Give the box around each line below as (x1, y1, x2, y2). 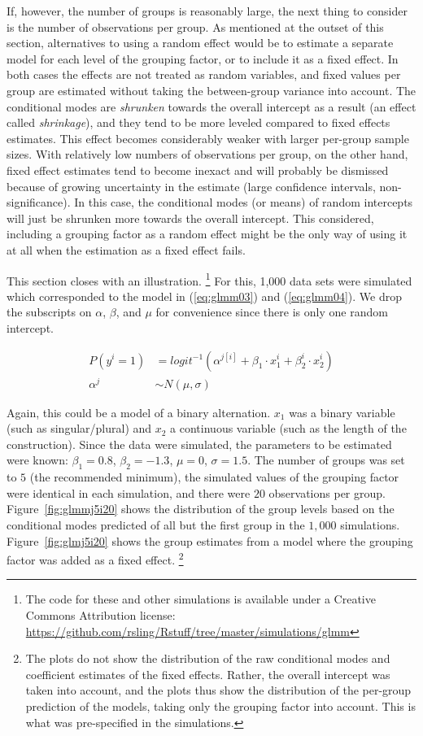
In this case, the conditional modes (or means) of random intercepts (74, 194, 413, 211)
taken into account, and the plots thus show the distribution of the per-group (25, 682, 412, 699)
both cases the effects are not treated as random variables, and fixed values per (7, 66, 401, 83)
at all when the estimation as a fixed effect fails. (7, 241, 246, 258)
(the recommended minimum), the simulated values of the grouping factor (29, 468, 399, 486)
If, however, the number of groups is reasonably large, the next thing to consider (7, 2, 408, 19)
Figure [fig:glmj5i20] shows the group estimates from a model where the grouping (7, 532, 413, 549)
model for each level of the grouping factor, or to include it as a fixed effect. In (7, 50, 399, 67)
